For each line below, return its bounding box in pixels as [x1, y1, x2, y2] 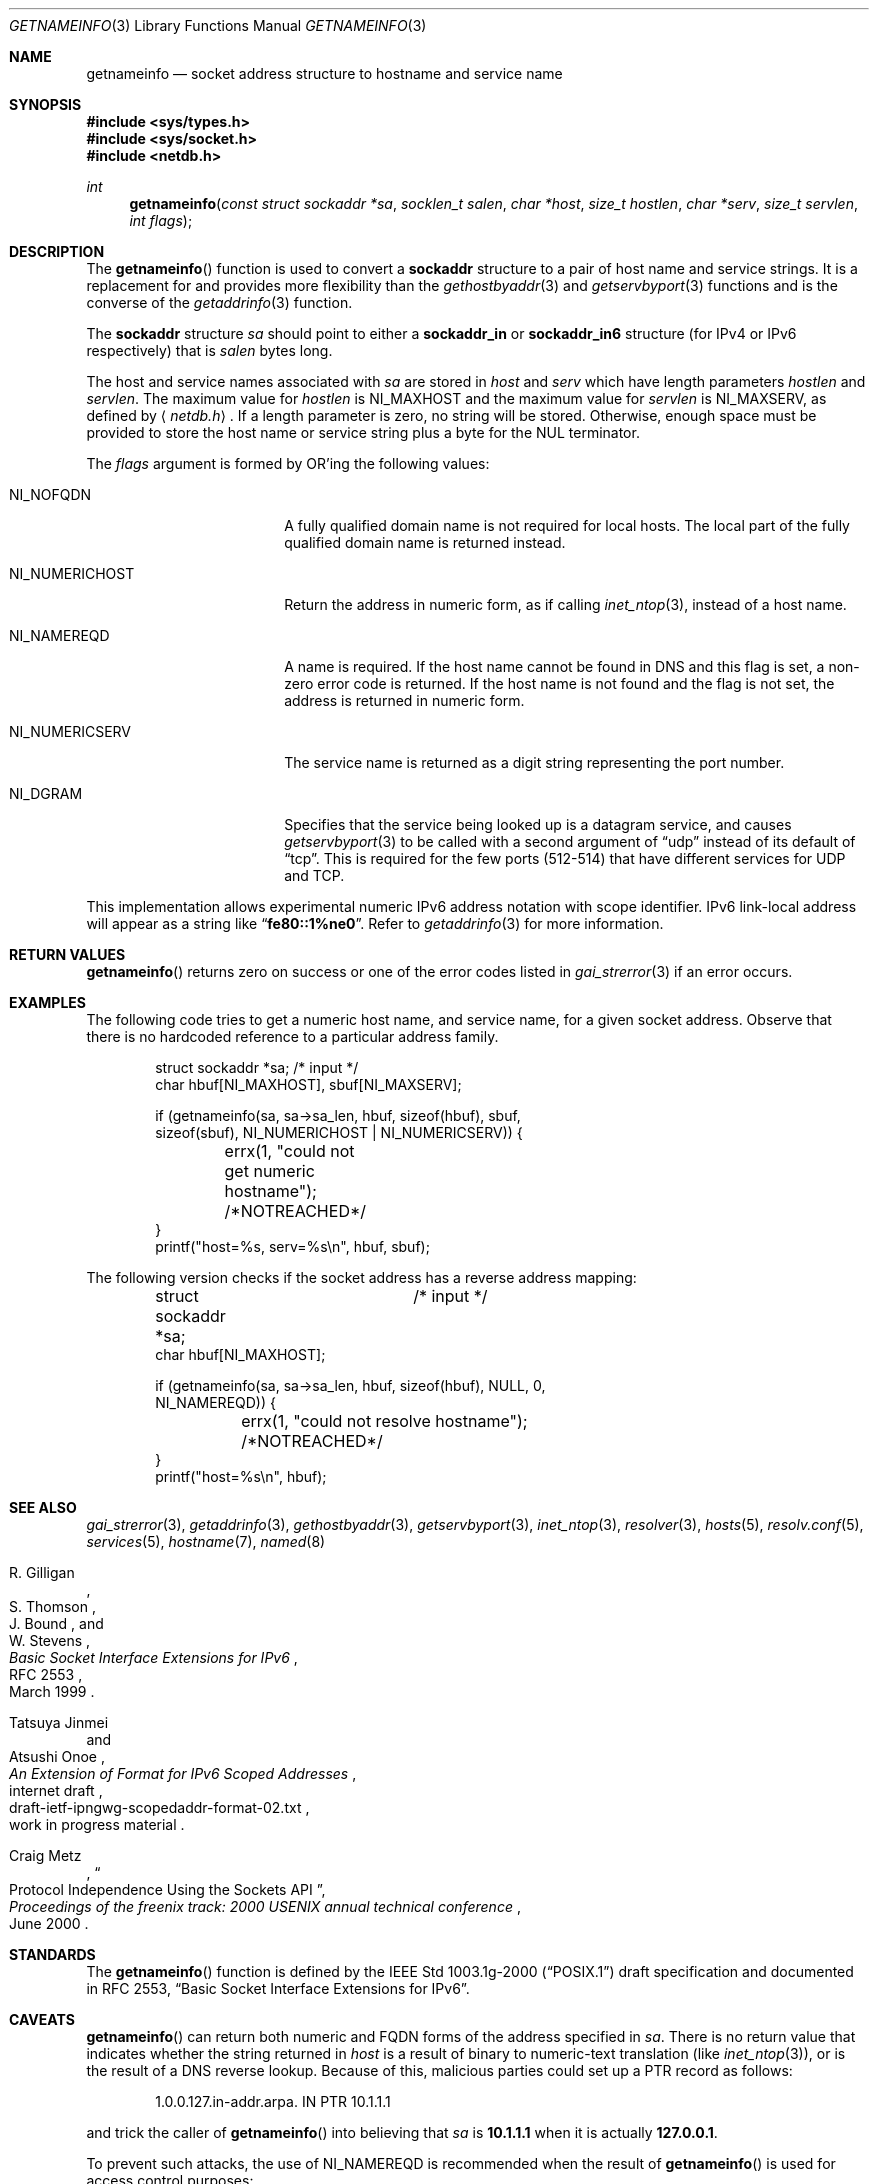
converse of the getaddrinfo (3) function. [86, 294, 353, 311]
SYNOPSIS [9, 96, 82, 113]
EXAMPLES [9, 994, 86, 1011]
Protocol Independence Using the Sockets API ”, [9, 1881, 326, 1898]
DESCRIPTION [9, 243, 105, 260]
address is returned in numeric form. [284, 692, 525, 709]
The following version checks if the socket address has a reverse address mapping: [86, 1269, 637, 1286]
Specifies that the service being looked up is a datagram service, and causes [284, 816, 792, 833]
